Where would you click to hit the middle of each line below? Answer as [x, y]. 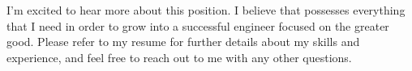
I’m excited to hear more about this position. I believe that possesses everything [206, 10]
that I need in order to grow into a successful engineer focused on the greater [198, 25]
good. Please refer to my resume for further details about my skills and [183, 42]
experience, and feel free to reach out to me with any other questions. [179, 57]
